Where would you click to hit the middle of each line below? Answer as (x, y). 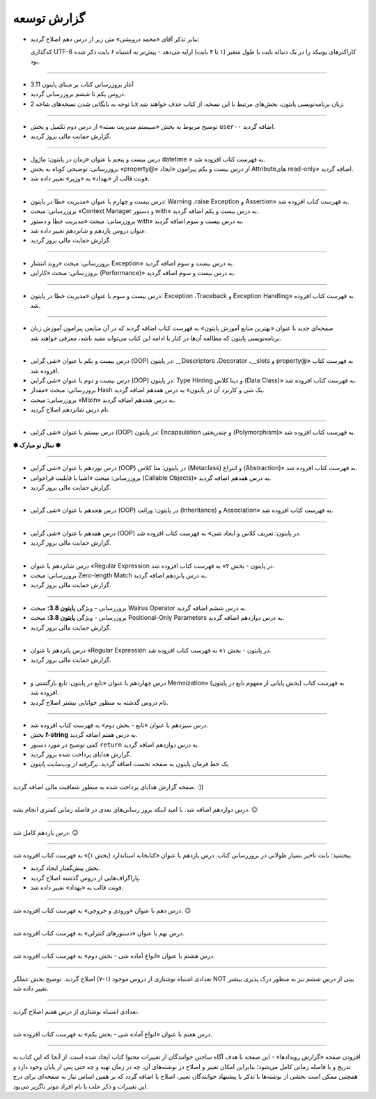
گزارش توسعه (49, 18)
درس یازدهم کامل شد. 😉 (46, 832)
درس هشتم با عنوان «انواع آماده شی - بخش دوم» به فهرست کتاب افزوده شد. (114, 956)
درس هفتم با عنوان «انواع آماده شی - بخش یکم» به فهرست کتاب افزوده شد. (112, 1034)
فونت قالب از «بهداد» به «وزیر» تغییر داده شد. (90, 178)
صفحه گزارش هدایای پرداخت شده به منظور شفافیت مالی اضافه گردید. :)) (108, 786)
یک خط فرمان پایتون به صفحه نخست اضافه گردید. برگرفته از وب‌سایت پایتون (130, 764)
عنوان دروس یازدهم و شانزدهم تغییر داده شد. (89, 231)
